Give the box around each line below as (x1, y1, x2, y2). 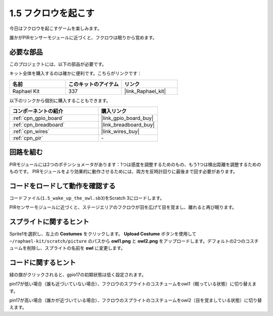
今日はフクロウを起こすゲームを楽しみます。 (9, 25, 102, 31)
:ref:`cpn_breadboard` (12, 122, 65, 129)
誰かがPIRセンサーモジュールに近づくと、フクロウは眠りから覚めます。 (9, 34, 157, 41)
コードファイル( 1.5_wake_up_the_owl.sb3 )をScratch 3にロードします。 (9, 195, 165, 201)
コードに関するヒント (9, 258, 76, 267)
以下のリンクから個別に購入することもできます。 (9, 97, 111, 103)
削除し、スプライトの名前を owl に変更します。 (27, 245, 126, 251)
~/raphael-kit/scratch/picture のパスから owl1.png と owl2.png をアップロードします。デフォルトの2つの (9, 238, 246, 244)
